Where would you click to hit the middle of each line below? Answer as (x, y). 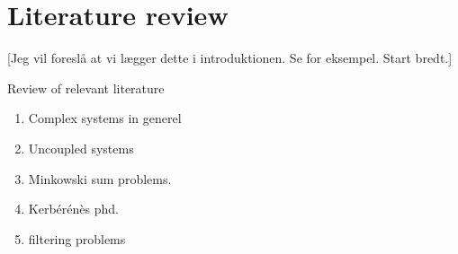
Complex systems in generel (105, 118)
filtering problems (77, 238)
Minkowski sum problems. (100, 178)
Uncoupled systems (81, 148)
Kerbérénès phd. (73, 209)
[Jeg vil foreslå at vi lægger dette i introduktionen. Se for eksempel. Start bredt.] (230, 58)
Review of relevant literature (86, 88)
